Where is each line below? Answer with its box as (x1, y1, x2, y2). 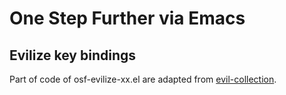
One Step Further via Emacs (9, 7, 246, 30)
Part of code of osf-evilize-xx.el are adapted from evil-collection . (9, 73, 277, 85)
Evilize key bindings (9, 47, 137, 64)
